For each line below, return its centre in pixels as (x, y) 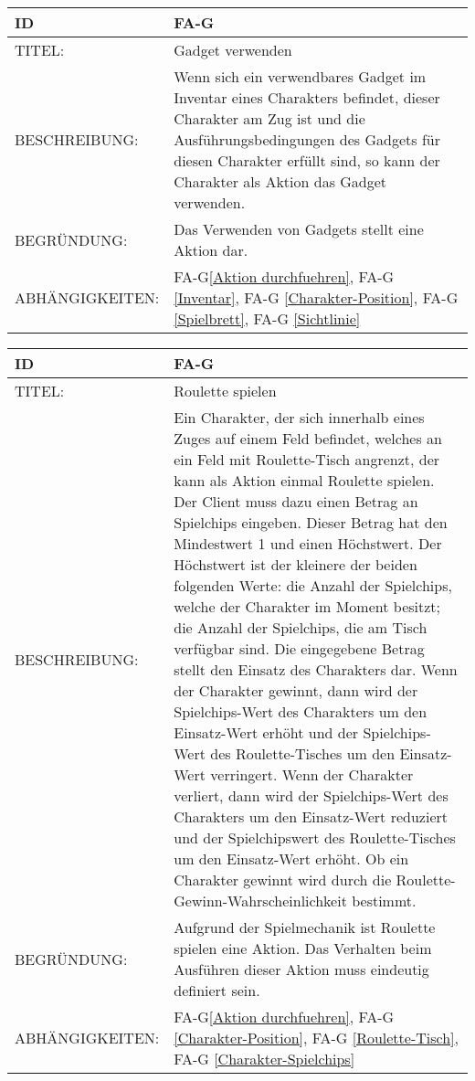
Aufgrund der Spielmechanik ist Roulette (305, 927)
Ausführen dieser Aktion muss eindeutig (301, 969)
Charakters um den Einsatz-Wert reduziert (311, 816)
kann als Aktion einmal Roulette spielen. (304, 480)
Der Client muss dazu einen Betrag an (296, 501)
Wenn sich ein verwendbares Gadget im (300, 76)
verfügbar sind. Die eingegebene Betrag (299, 648)
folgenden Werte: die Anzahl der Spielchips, (313, 585)
